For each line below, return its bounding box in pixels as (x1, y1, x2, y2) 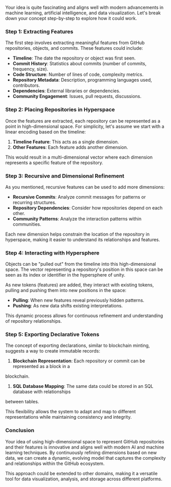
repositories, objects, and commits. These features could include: (5, 45, 143, 51)
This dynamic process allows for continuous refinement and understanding (5, 313, 163, 319)
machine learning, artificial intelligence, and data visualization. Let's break (5, 10, 161, 16)
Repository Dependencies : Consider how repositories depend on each (12, 205, 163, 211)
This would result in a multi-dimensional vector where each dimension (5, 154, 153, 160)
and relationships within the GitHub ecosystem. (5, 460, 105, 466)
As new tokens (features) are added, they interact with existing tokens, (5, 282, 154, 288)
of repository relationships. (5, 318, 62, 324)
